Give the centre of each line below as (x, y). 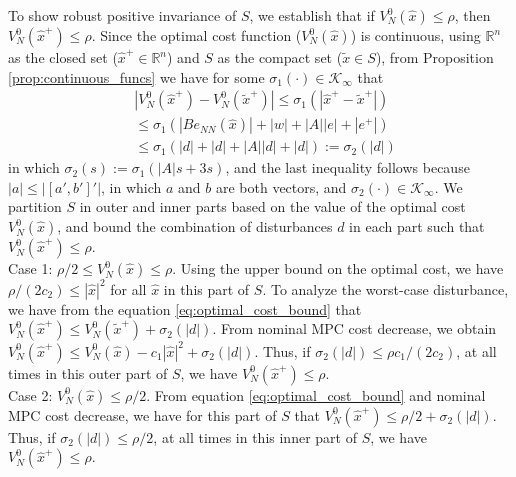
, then (472, 15)
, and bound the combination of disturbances (195, 226)
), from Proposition (434, 57)
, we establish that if (312, 15)
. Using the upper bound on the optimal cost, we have (338, 268)
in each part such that (417, 226)
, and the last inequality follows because (347, 167)
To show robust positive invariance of (122, 15)
